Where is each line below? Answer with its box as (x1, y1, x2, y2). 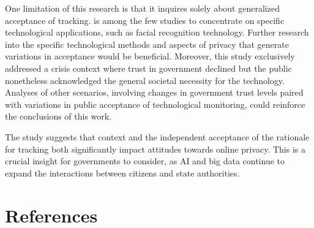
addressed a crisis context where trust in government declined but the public (5, 61, 292, 74)
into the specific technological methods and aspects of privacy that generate (5, 37, 289, 50)
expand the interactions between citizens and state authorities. (5, 166, 240, 179)
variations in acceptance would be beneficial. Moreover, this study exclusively (5, 50, 295, 63)
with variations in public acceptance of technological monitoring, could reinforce (5, 97, 305, 110)
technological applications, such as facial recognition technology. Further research (5, 26, 309, 39)
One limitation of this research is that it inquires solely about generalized (5, 2, 280, 14)
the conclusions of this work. (5, 110, 112, 123)
